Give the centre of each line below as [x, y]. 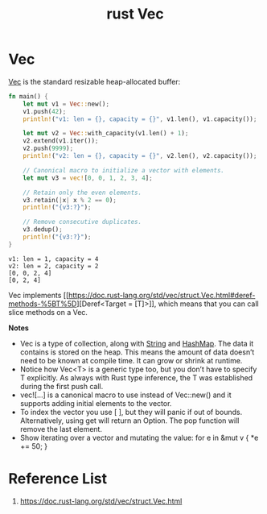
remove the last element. [61, 429]
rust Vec [135, 14]
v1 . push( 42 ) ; [45, 111]
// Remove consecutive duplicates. [82, 222]
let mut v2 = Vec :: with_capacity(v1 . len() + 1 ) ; [106, 134]
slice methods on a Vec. [48, 312]
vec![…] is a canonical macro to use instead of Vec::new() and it [125, 395]
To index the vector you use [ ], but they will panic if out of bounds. [131, 412]
